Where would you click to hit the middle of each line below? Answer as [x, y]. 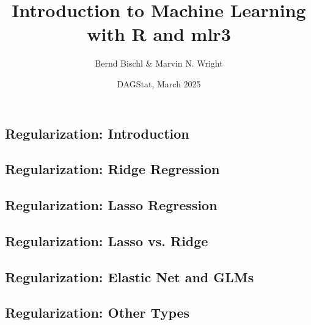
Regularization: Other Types [97, 312]
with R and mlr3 [159, 34]
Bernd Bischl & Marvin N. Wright [159, 63]
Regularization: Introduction [97, 133]
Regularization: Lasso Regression [111, 205]
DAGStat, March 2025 [159, 83]
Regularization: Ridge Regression [112, 169]
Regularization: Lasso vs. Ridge [107, 240]
